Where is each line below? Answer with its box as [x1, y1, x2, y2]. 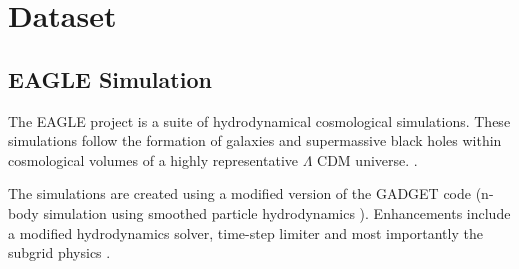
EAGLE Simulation [8, 63, 212, 94]
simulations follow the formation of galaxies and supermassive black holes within [8, 130, 502, 151]
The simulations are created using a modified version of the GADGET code [8, 183, 471, 204]
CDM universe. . [317, 149, 418, 170]
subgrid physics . [8, 242, 111, 263]
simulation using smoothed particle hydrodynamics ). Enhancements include [43, 202, 511, 223]
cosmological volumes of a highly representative [8, 149, 299, 170]
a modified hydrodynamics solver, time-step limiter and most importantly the [8, 222, 483, 243]
